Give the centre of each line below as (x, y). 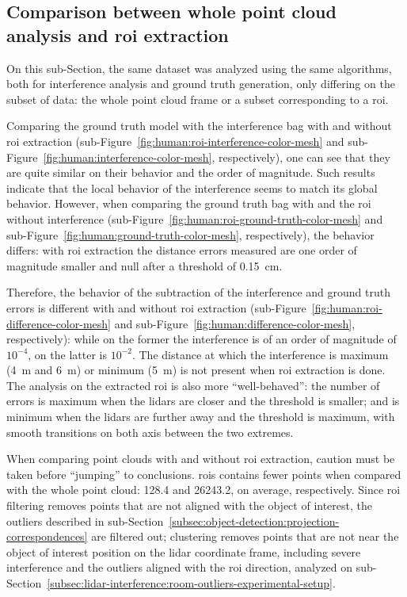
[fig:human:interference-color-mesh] (127, 157)
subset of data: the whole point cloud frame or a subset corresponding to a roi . (198, 99)
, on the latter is (67, 354)
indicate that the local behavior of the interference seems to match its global (192, 188)
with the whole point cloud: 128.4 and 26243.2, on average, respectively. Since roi (203, 490)
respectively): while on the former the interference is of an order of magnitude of (202, 339)
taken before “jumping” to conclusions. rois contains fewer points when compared (204, 474)
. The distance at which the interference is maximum (260, 354)
